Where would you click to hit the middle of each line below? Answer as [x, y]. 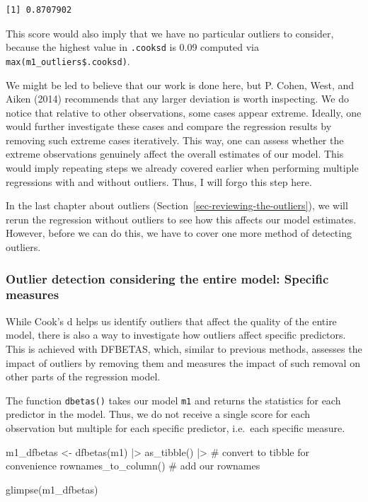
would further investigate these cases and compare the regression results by [169, 126]
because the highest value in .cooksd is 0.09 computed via [132, 47]
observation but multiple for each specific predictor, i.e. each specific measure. [176, 427]
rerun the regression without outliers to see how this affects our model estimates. [181, 219]
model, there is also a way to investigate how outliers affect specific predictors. [176, 335]
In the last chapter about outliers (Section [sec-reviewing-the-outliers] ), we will [177, 205]
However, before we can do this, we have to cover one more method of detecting [179, 233]
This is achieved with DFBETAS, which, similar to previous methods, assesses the [184, 348]
